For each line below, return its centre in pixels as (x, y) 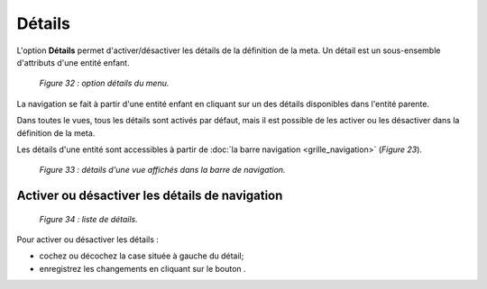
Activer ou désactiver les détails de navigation (150, 196)
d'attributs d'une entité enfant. (73, 62)
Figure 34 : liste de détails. (89, 219)
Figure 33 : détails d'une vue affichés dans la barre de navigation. (162, 170)
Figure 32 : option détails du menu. (104, 83)
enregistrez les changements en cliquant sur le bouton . (143, 268)
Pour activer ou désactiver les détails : (88, 239)
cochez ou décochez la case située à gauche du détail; (142, 256)
